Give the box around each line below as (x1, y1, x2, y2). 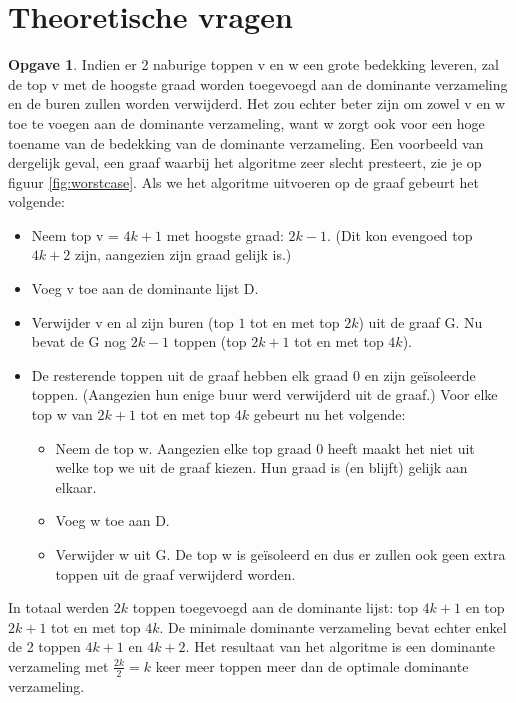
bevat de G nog (31, 331, 127, 352)
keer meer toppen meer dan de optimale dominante (155, 655, 469, 676)
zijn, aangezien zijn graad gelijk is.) (74, 244, 292, 265)
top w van (31, 404, 93, 425)
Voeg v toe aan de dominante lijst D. (31, 278, 259, 299)
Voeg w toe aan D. (55, 510, 170, 531)
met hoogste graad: (166, 224, 284, 245)
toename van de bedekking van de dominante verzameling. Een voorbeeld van (8, 132, 484, 153)
